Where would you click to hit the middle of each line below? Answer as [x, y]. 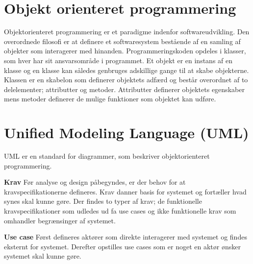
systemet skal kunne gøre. [43, 256]
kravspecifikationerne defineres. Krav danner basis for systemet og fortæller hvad [125, 191]
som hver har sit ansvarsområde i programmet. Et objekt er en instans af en [118, 60]
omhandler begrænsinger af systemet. [60, 220]
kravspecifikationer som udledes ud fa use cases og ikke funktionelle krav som [120, 210]
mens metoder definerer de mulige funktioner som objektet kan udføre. [110, 99]
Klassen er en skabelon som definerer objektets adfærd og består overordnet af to [126, 80]
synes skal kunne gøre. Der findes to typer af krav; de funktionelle [103, 201]
